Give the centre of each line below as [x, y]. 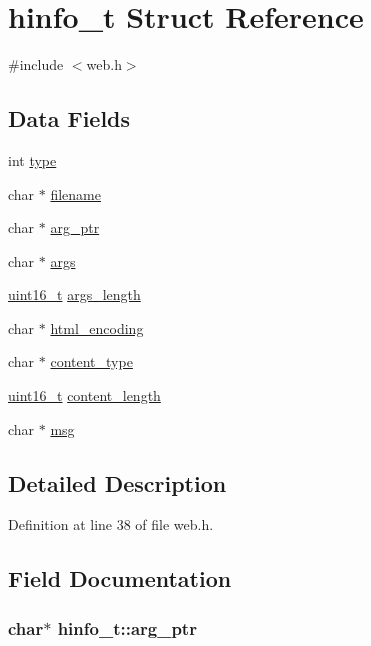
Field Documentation [120, 578]
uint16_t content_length [84, 395]
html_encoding [97, 327]
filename [75, 193]
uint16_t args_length [74, 294]
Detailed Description [117, 482]
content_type [91, 361]
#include [36, 64]
